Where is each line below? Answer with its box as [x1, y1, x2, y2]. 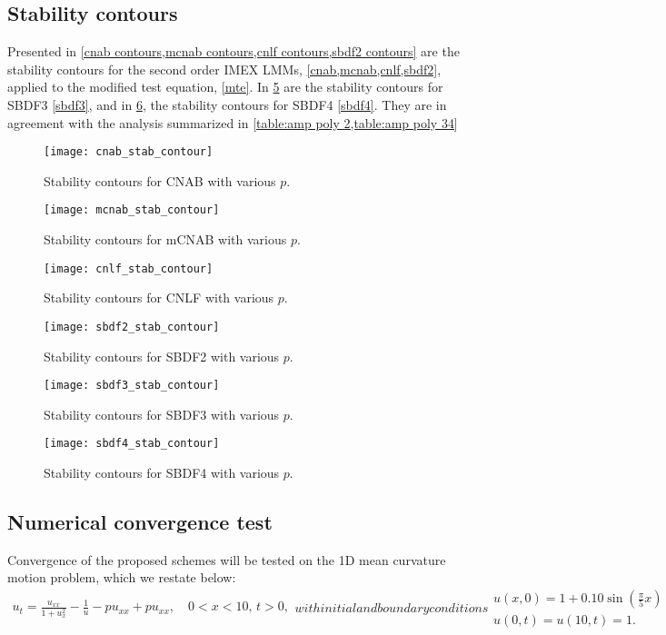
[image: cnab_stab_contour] [44, 145, 214, 159]
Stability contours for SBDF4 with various [44, 463, 280, 482]
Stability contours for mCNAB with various [44, 230, 287, 249]
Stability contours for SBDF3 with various [44, 404, 280, 423]
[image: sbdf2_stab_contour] [44, 320, 220, 333]
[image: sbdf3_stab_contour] [44, 379, 220, 392]
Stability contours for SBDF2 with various [44, 346, 280, 365]
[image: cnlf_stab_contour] [44, 262, 214, 275]
